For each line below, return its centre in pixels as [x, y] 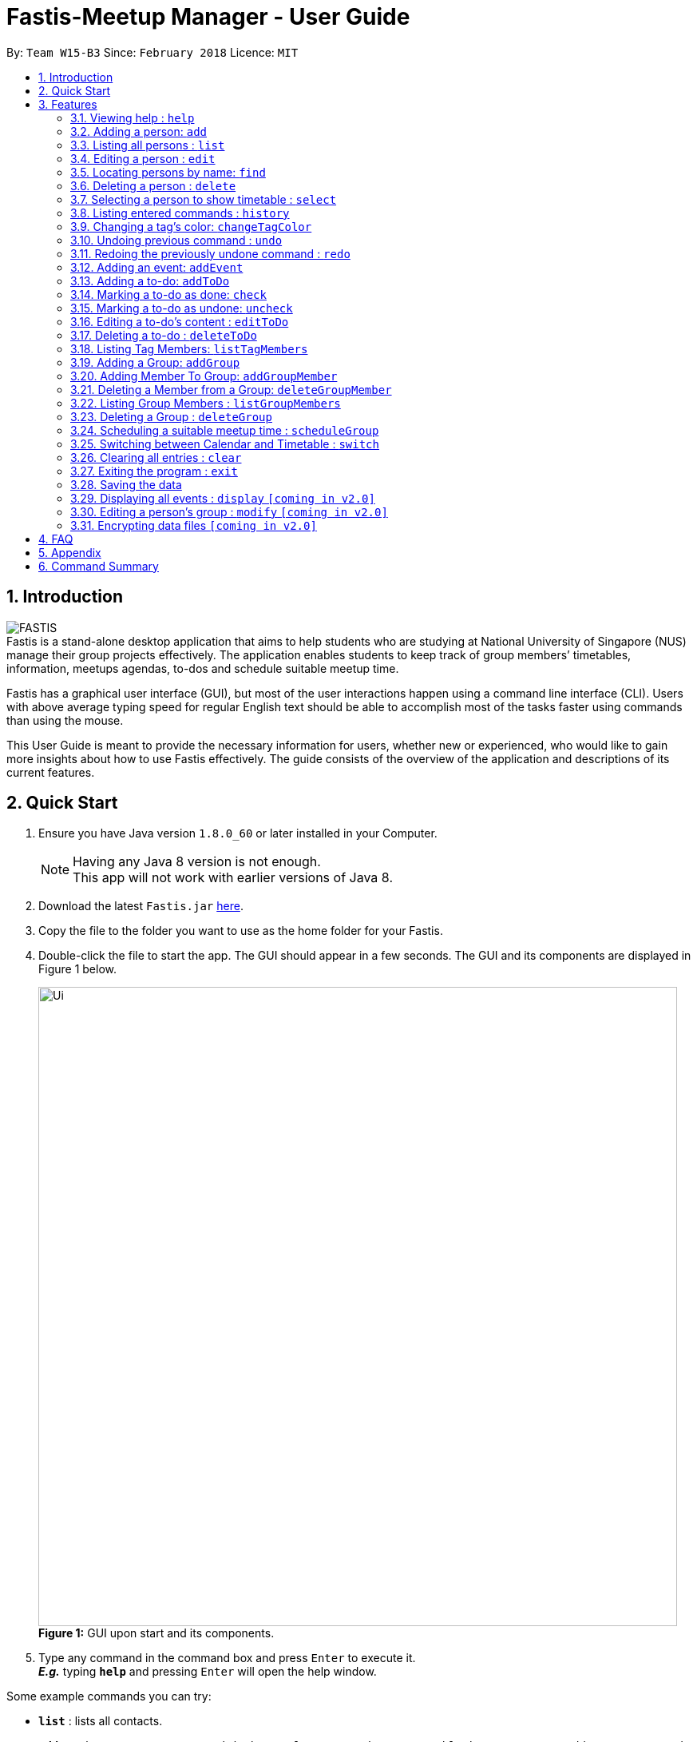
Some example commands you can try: [109, 1696]
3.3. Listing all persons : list [148, 145]
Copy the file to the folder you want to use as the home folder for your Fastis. [241, 931]
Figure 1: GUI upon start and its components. [156, 1633]
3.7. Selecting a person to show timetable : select [204, 199]
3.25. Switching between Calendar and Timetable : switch [225, 443]
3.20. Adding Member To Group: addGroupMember [204, 376]
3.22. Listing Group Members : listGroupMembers [206, 403]
